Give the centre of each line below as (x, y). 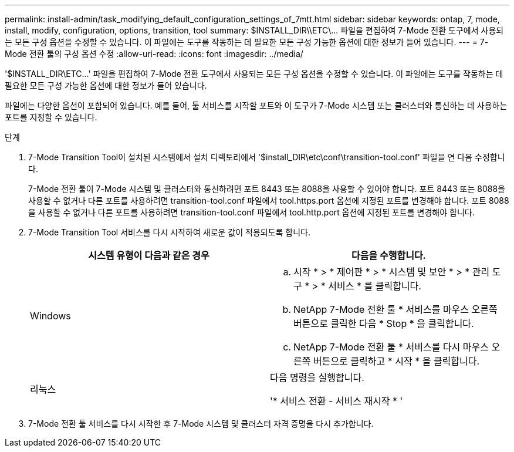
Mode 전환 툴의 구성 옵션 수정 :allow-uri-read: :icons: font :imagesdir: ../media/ (154, 54)
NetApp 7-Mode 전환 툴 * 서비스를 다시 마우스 (391, 347)
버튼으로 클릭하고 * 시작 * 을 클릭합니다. (396, 361)
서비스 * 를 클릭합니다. (375, 286)
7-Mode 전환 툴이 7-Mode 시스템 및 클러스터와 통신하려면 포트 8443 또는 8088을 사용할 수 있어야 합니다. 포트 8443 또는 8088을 (267, 189)
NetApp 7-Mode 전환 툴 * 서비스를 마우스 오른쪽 (395, 309)
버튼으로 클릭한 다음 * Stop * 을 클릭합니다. (384, 323)
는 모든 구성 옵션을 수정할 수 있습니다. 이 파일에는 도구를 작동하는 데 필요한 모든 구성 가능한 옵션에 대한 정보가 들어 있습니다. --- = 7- (247, 42)
